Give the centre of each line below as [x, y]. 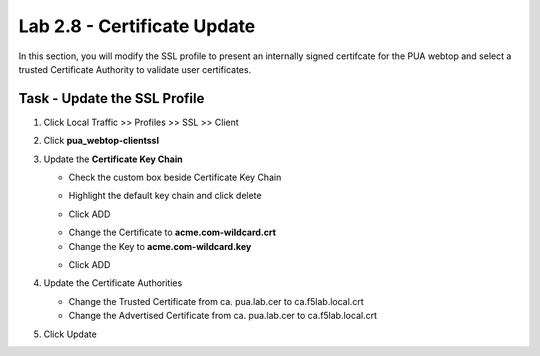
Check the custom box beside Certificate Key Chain [175, 177]
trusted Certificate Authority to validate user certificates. [135, 69]
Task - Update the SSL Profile [111, 98]
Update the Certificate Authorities [113, 283]
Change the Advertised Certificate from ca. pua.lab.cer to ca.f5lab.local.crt [222, 316]
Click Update [70, 334]
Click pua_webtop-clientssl [101, 141]
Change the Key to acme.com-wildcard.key [160, 246]
